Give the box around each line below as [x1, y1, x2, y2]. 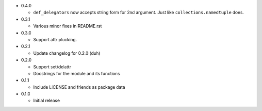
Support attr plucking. [33, 36, 77, 42]
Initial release [33, 97, 60, 104]
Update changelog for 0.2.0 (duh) [33, 50, 100, 56]
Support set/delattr [33, 63, 71, 70]
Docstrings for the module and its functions [33, 70, 120, 76]
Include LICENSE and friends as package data [33, 84, 126, 90]
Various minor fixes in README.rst [33, 23, 102, 29]
